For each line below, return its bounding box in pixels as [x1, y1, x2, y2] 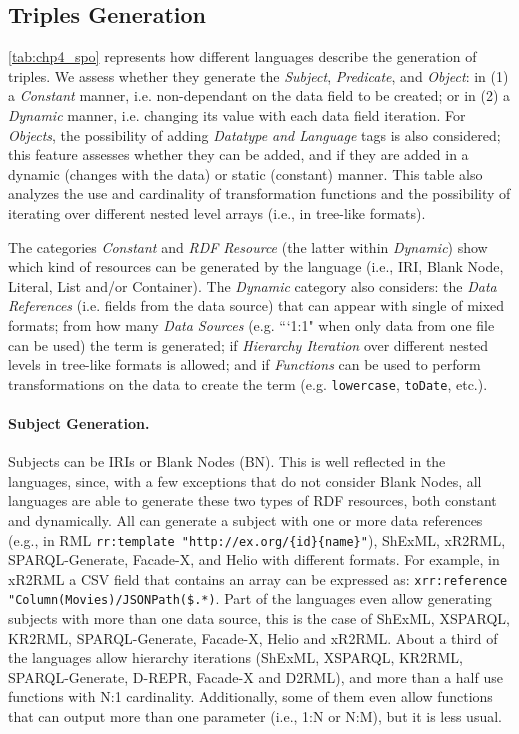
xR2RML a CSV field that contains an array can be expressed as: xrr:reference [8, 568, 508, 589]
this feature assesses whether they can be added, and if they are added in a [8, 144, 469, 165]
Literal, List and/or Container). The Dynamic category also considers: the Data [8, 275, 497, 296]
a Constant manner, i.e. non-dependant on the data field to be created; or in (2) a [8, 85, 511, 106]
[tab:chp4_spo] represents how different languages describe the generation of [8, 46, 477, 67]
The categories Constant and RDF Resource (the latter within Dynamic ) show [8, 236, 488, 257]
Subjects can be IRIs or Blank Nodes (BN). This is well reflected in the [8, 451, 446, 472]
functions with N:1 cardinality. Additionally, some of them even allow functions [8, 686, 493, 707]
